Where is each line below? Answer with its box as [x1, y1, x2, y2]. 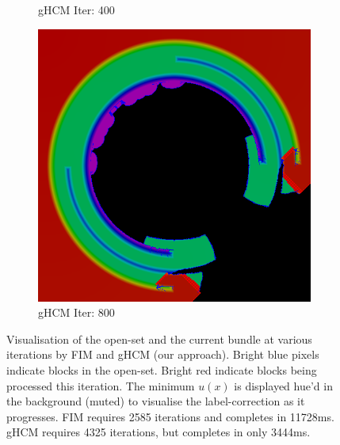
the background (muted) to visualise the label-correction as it [6, 393, 305, 409]
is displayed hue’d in [234, 377, 333, 394]
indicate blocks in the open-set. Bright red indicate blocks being [6, 361, 317, 378]
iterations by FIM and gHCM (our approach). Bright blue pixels [6, 346, 319, 363]
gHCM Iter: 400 [38, 2, 115, 17]
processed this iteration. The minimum [6, 377, 195, 394]
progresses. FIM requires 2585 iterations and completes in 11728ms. [6, 408, 334, 424]
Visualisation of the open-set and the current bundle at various [6, 330, 312, 347]
